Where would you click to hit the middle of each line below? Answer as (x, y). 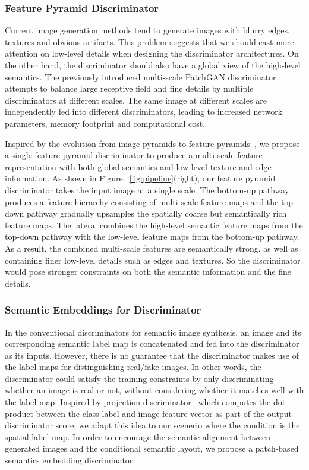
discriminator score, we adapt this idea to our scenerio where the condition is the (152, 425)
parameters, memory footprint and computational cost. (105, 123)
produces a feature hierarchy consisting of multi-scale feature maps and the (142, 201)
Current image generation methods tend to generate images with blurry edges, (147, 30)
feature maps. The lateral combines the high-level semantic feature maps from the (154, 225)
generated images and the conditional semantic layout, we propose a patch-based (152, 448)
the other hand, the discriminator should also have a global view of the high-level (153, 65)
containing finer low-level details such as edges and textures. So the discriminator (153, 260)
